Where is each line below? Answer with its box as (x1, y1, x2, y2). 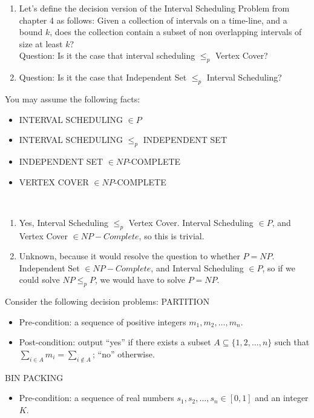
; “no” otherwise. (93, 347, 155, 360)
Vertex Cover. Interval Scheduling (128, 216, 253, 228)
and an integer (255, 391, 309, 404)
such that (274, 336, 310, 348)
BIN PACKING (5, 371, 64, 383)
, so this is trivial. (139, 229, 204, 242)
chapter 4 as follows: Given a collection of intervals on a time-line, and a (19, 13, 287, 26)
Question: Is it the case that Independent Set (19, 71, 187, 84)
